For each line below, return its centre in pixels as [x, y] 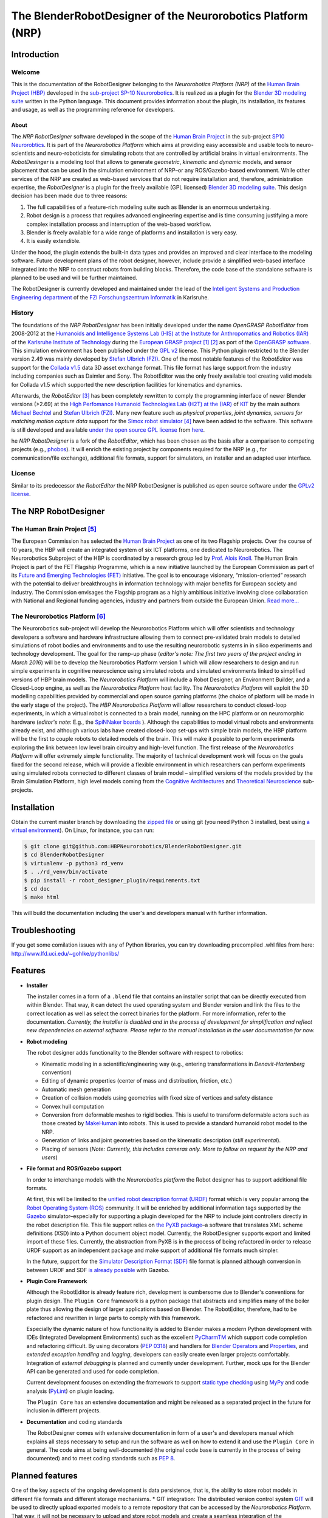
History [22, 313]
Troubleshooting [43, 931]
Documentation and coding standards [74, 1421]
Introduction [35, 54]
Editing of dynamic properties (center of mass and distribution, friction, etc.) [137, 1081]
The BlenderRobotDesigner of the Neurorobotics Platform [160, 16]
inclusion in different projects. [64, 1411]
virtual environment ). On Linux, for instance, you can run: [83, 830]
